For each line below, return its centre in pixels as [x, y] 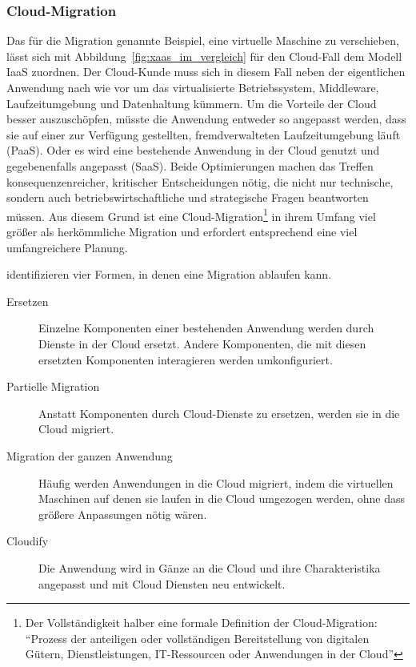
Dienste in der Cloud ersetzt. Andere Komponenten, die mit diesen [202, 343]
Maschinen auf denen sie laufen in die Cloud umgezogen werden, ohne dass [222, 498]
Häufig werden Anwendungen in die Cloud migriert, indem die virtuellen [216, 482]
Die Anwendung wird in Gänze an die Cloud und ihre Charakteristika [210, 567]
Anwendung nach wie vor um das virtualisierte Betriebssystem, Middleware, [193, 87]
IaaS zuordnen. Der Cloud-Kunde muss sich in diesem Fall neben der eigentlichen [206, 72]
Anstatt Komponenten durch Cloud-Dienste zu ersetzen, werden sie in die [219, 413]
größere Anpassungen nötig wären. [123, 514]
